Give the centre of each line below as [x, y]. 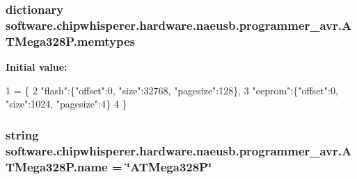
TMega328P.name [57, 166]
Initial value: [37, 67]
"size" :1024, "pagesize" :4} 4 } [66, 104]
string [22, 134]
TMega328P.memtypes [71, 41]
